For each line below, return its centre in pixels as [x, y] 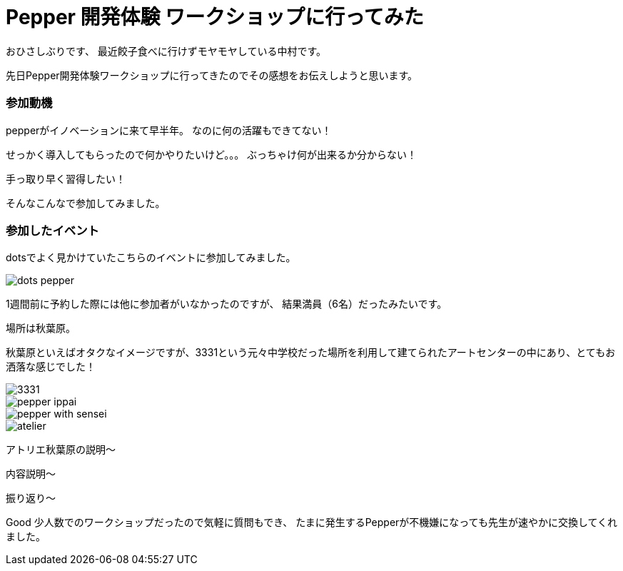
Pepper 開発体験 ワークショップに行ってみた [215, 17]
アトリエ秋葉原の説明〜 [61, 450]
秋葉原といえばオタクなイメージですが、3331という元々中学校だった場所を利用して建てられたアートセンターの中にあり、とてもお [311, 353]
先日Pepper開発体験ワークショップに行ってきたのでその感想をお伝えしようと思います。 [212, 75]
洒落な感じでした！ [51, 367]
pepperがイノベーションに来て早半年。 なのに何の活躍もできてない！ [169, 130]
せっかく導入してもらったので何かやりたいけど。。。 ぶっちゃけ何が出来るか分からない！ [212, 154]
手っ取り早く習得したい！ [66, 178]
